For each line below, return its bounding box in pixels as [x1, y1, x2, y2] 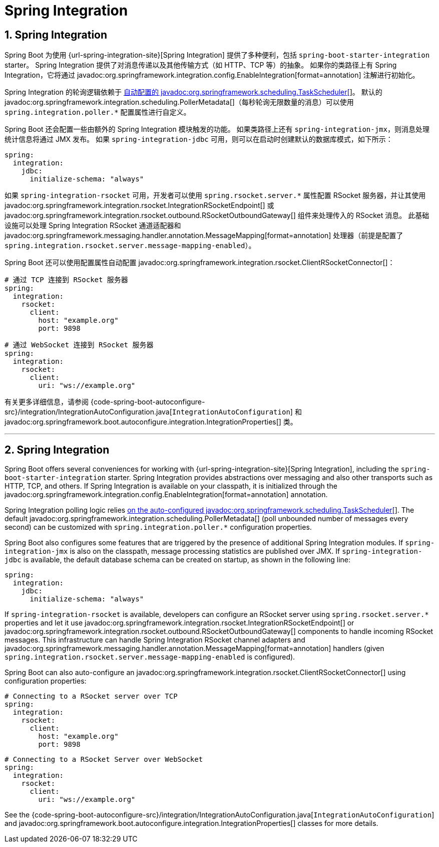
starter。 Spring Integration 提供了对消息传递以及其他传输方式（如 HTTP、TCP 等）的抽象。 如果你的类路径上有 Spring [5, 61, 397, 70]
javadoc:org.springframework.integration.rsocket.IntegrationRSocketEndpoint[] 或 [5, 201, 274, 210]
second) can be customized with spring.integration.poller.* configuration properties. [5, 523, 312, 532]
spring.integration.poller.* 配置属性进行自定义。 [5, 108, 191, 117]
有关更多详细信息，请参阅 [5, 397, 89, 406]
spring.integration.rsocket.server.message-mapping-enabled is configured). [5, 653, 295, 662]
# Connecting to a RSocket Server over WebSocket [5, 755, 203, 764]
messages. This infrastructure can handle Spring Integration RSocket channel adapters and [5, 636, 305, 645]
